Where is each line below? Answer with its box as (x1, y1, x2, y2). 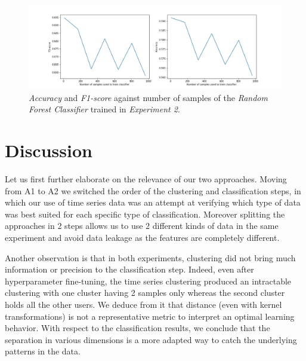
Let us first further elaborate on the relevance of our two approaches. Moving (5, 173, 287, 185)
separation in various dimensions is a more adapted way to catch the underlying (5, 333, 297, 345)
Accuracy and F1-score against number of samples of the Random (29, 91, 268, 103)
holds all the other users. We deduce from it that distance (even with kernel (5, 298, 282, 311)
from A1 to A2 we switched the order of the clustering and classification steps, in (5, 184, 301, 197)
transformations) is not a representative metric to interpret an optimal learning (5, 310, 295, 322)
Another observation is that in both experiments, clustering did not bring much (5, 251, 296, 264)
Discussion (5, 138, 92, 163)
